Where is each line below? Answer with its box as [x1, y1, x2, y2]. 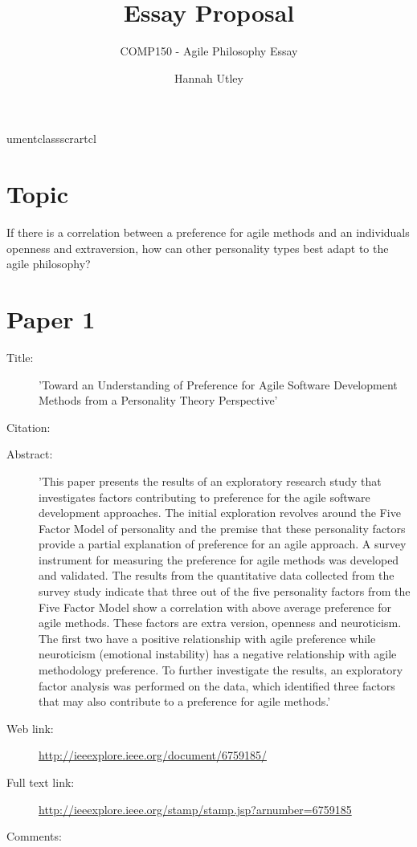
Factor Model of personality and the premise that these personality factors [39, 519, 406, 536]
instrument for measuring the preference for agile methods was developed [39, 551, 399, 568]
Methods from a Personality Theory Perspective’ [39, 392, 278, 409]
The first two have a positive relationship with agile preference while [39, 629, 376, 646]
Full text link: [6, 774, 75, 790]
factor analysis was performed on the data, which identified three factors [39, 677, 395, 694]
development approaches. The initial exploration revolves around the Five [39, 504, 401, 521]
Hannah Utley [174, 69, 243, 86]
